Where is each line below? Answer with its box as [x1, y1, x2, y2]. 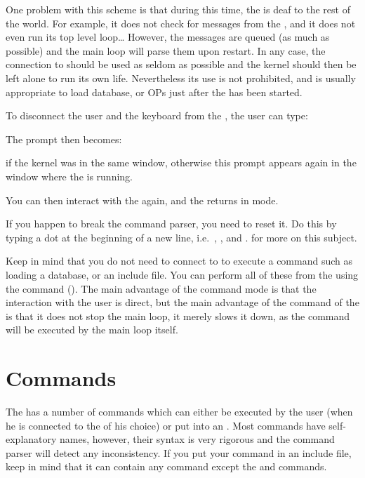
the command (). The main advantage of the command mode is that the [6, 281, 317, 296]
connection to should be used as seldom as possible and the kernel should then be [6, 57, 357, 72]
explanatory [6, 432, 57, 446]
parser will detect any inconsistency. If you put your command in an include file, [6, 445, 352, 460]
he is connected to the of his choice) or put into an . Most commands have [6, 418, 326, 432]
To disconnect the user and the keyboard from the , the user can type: [6, 108, 308, 123]
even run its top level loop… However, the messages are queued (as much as [6, 29, 330, 44]
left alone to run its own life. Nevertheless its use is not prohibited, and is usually [6, 70, 356, 85]
